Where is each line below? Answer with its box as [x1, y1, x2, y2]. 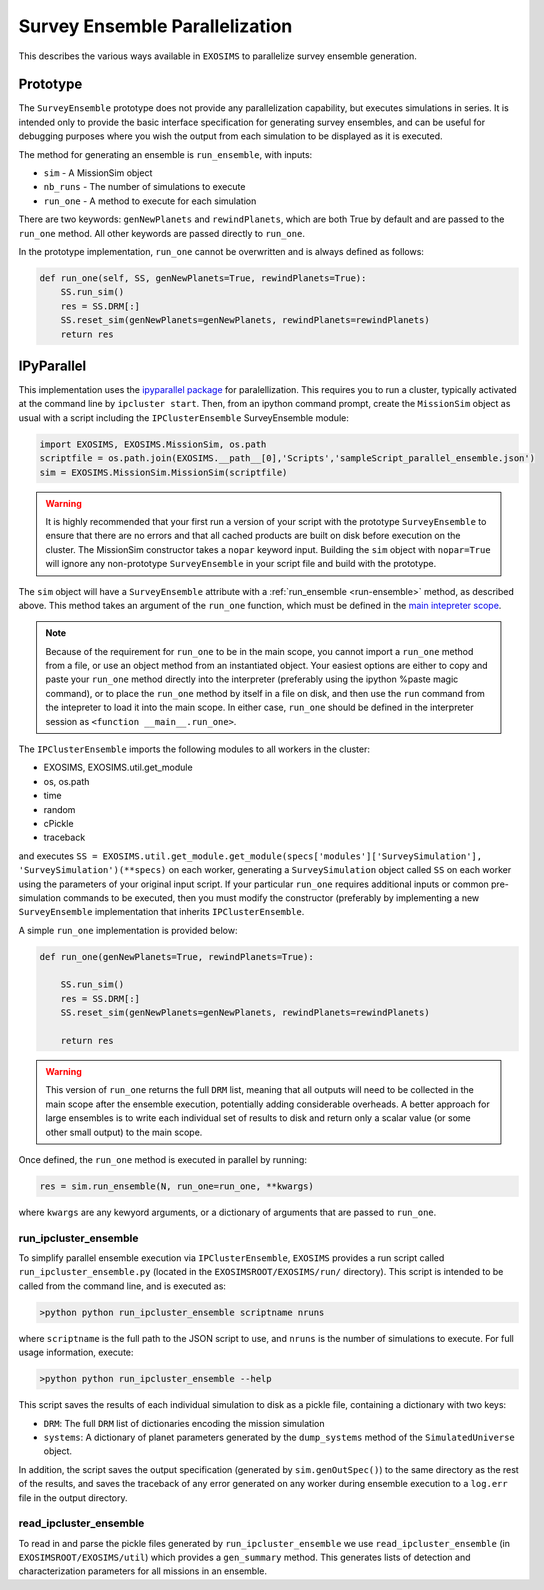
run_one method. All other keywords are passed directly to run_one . [18, 227, 305, 239]
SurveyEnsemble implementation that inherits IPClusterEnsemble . [18, 906, 305, 918]
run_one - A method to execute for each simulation [43, 195, 257, 207]
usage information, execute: [18, 1346, 134, 1359]
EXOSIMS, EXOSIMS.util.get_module [43, 761, 194, 774]
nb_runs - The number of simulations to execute [43, 181, 246, 193]
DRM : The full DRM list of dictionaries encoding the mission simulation [43, 1417, 325, 1429]
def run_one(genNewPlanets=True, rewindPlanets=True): [39, 951, 314, 962]
